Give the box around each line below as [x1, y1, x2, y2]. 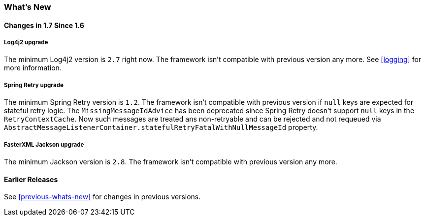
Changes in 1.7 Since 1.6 [4, 21, 84, 30]
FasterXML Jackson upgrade [4, 141, 84, 148]
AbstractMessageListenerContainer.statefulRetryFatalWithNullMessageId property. [4, 123, 318, 132]
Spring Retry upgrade [4, 81, 64, 89]
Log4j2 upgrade [4, 39, 48, 46]
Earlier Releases [4, 175, 58, 184]
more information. [4, 63, 62, 72]
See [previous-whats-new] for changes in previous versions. [4, 192, 201, 201]
